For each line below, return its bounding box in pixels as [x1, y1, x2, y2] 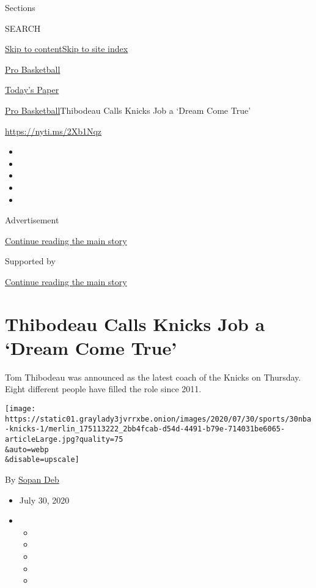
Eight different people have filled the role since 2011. [5, 382, 202, 395]
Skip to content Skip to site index [5, 42, 128, 55]
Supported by [5, 255, 56, 267]
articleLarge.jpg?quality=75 [5, 434, 123, 444]
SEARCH [5, 21, 41, 34]
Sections [5, 1, 35, 13]
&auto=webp [5, 445, 49, 454]
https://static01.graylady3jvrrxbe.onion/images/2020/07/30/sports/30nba [5, 414, 312, 423]
